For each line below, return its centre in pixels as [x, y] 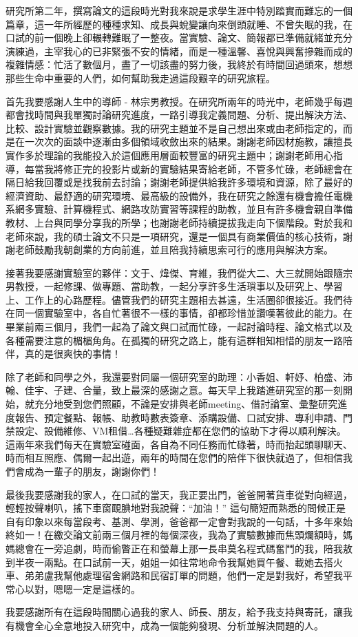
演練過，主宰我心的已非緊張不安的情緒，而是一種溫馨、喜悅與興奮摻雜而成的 [179, 51]
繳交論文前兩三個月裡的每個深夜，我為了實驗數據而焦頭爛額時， [198, 535]
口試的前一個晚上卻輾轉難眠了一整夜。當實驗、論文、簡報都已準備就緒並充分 [179, 38]
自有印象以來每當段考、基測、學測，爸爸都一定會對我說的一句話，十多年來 [174, 521]
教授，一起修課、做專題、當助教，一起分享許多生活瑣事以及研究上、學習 [179, 286]
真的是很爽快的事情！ [73, 354]
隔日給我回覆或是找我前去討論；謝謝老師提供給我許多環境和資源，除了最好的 [179, 182]
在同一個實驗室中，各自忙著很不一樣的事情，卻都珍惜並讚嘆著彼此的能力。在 [179, 313]
